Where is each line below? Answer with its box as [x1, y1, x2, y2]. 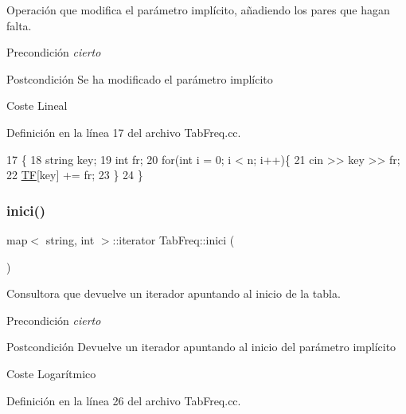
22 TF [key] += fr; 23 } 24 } [6, 166, 143, 183]
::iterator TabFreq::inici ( [112, 231, 235, 248]
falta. [6, 17, 32, 33]
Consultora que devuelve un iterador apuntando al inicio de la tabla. [6, 285, 341, 302]
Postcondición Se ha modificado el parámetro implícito [6, 70, 273, 87]
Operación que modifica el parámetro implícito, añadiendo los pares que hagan [6, 2, 390, 18]
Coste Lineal [6, 97, 68, 114]
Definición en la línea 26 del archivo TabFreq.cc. [6, 392, 241, 408]
